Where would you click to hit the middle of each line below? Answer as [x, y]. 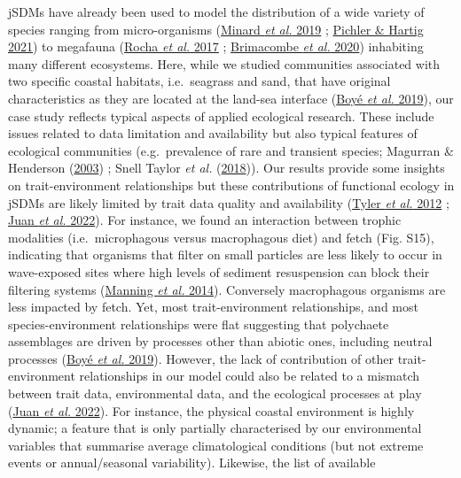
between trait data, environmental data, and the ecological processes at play [215, 393]
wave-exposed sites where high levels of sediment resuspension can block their [219, 271]
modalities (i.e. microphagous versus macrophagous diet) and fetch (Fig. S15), [221, 237]
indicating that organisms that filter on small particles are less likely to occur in [225, 254]
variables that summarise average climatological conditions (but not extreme [216, 445]
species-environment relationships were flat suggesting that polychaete [199, 324]
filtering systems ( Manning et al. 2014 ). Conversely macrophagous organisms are [227, 289]
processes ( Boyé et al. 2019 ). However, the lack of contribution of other [201, 358]
